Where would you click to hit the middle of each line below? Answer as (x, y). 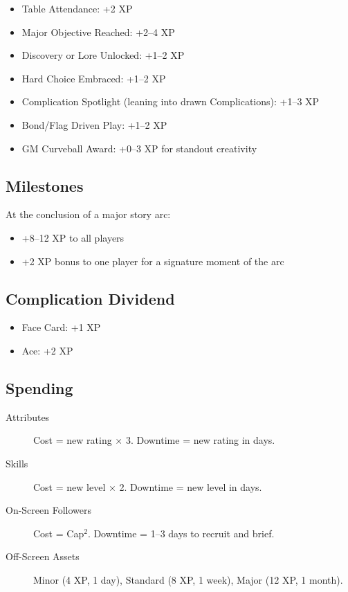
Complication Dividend (90, 298)
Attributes (28, 416)
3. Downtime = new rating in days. (200, 440)
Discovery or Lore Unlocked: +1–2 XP (103, 55)
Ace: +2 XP (47, 350)
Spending (39, 387)
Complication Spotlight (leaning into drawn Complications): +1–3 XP (171, 101)
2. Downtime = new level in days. (191, 486)
